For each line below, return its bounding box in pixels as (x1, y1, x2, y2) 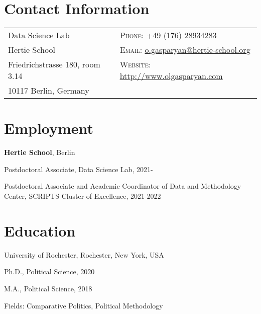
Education (4, 220, 76, 241)
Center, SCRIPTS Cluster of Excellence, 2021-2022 (4, 191, 161, 201)
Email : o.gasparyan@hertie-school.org (119, 44, 250, 56)
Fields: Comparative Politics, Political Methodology (4, 300, 163, 310)
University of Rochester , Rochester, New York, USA (4, 249, 164, 260)
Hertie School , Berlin (4, 147, 75, 158)
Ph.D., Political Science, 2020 (4, 266, 95, 277)
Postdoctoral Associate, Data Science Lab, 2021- (4, 164, 153, 174)
